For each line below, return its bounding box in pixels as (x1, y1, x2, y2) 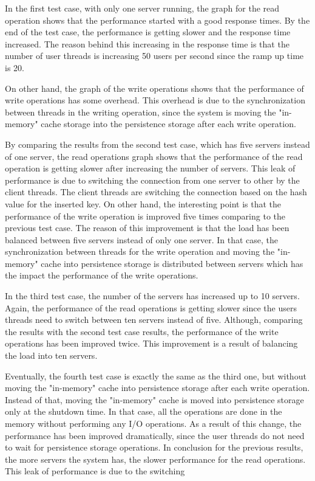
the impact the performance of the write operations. (5, 269, 198, 282)
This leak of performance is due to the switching (5, 465, 185, 477)
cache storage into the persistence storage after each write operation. (41, 117, 296, 130)
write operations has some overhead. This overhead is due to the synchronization (5, 94, 305, 106)
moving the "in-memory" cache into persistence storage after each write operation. (5, 381, 310, 394)
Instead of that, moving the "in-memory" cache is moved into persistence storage (5, 393, 304, 406)
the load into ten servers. (5, 349, 98, 362)
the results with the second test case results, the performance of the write (5, 325, 279, 337)
